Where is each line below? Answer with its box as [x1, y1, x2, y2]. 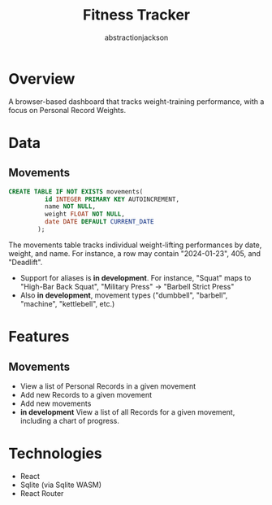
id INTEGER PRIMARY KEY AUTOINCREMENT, [44, 195, 180, 203]
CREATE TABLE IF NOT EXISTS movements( [8, 187, 144, 196]
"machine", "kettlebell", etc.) [19, 298, 115, 308]
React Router [19, 488, 64, 498]
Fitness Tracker [82, 6, 191, 24]
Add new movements [19, 398, 92, 408]
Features [8, 328, 70, 346]
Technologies [8, 445, 103, 463]
